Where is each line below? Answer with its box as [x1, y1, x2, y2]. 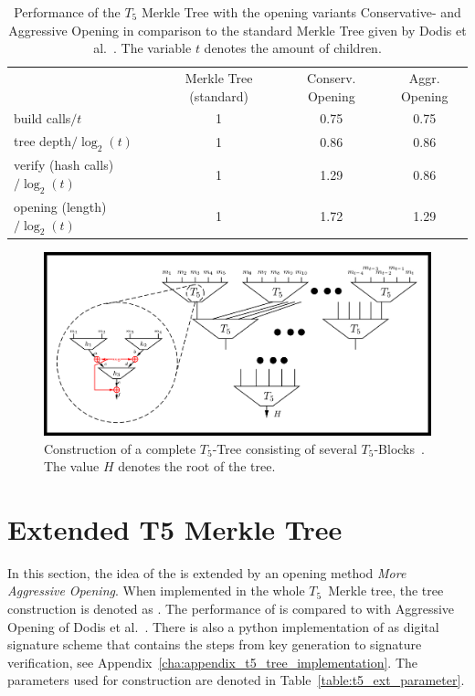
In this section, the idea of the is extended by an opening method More [7, 563, 406, 582]
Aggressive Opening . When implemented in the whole [7, 581, 305, 600]
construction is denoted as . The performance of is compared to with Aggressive [7, 599, 455, 617]
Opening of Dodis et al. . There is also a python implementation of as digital [7, 617, 439, 636]
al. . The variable [93, 38, 192, 58]
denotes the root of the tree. [118, 457, 276, 476]
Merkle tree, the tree [328, 581, 444, 600]
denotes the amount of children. [204, 38, 382, 58]
